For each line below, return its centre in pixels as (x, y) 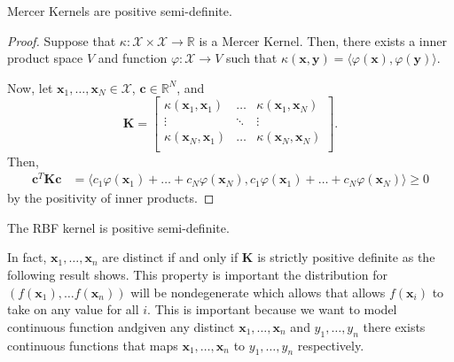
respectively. (331, 345)
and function (133, 58)
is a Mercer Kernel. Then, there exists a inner (323, 40)
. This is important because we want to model (272, 309)
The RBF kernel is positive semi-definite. (118, 227)
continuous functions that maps (93, 345)
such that (252, 58)
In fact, (27, 257)
